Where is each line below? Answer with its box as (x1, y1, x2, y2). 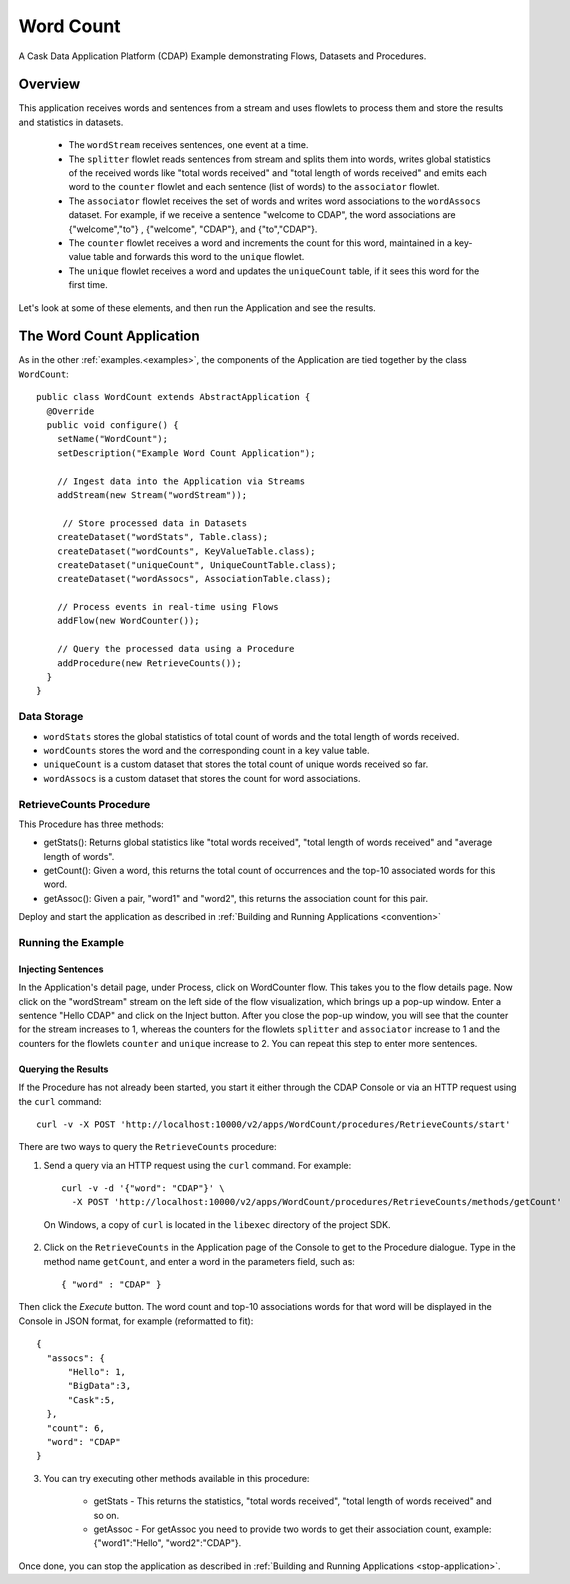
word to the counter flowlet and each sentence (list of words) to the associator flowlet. (68, 181, 440, 193)
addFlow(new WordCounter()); (56, 615, 200, 627)
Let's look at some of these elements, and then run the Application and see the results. (18, 301, 377, 314)
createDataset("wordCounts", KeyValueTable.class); (56, 545, 316, 557)
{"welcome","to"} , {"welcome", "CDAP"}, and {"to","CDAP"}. (68, 223, 318, 235)
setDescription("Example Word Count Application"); (56, 447, 316, 459)
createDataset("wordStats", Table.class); (56, 531, 269, 543)
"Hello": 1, (67, 1366, 127, 1377)
